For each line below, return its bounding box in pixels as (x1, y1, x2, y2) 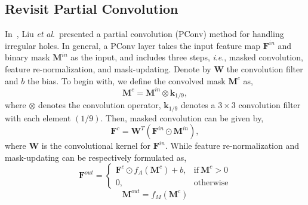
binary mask (5, 51, 50, 63)
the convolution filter (226, 62, 303, 75)
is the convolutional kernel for (41, 139, 150, 152)
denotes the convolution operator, (38, 99, 161, 111)
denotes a (180, 99, 215, 111)
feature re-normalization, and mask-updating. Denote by (5, 62, 211, 75)
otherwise (193, 178, 229, 187)
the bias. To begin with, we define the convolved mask (27, 74, 226, 87)
